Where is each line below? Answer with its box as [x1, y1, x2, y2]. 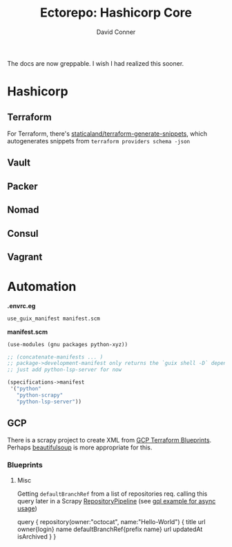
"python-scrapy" [16, 391, 64, 399]
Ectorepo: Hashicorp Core [40, 5, 192, 21]
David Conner [96, 28, 136, 36]
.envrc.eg [7, 301, 36, 310]
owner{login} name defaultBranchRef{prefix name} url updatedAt [17, 525, 203, 533]
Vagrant [7, 251, 43, 262]
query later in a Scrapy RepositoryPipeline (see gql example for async [17, 496, 216, 505]
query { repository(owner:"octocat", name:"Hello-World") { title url [17, 517, 206, 526]
